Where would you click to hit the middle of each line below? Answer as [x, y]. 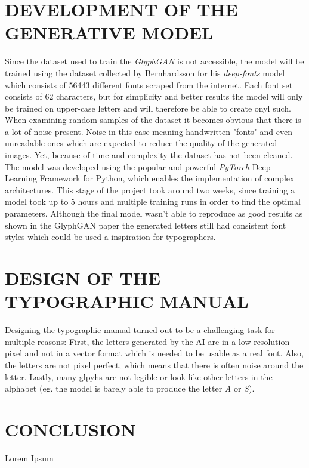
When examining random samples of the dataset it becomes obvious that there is [153, 120]
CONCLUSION [70, 429]
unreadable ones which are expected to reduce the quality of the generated [141, 143]
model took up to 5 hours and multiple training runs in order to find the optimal [153, 201]
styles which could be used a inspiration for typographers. [110, 237]
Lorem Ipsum [29, 458]
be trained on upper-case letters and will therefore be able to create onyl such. [148, 108]
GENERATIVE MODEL [109, 33]
